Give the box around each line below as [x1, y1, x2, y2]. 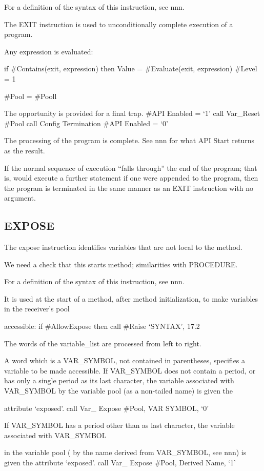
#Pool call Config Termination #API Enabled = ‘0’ [4, 117, 168, 128]
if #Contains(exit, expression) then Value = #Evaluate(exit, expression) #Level [4, 63, 257, 74]
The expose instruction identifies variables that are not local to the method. [4, 242, 242, 252]
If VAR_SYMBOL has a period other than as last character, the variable [4, 420, 235, 430]
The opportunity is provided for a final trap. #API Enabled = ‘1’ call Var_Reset [4, 108, 260, 119]
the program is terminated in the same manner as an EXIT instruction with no [4, 182, 254, 193]
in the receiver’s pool [4, 303, 70, 314]
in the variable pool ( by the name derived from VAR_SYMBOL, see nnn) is [4, 447, 247, 458]
